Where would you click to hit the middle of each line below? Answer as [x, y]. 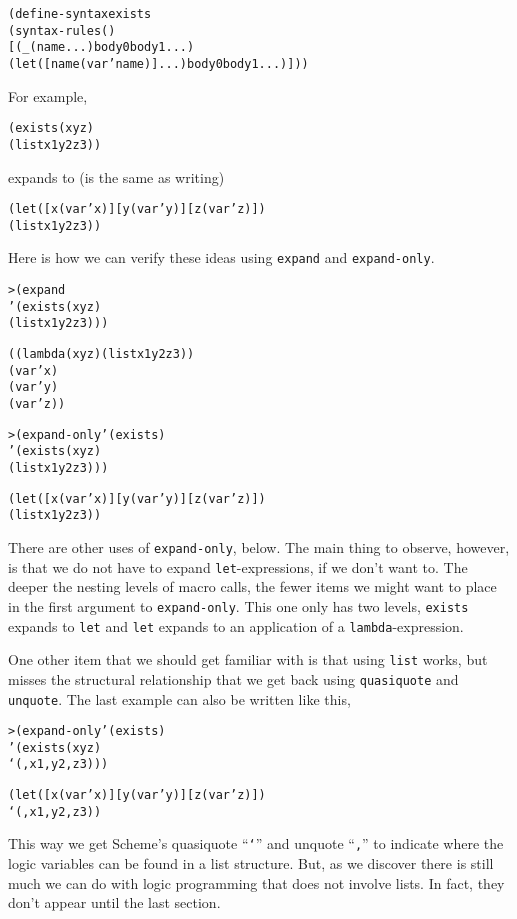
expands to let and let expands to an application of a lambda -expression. [236, 625]
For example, [48, 95]
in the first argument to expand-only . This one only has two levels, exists [238, 605]
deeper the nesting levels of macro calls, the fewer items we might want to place [252, 586]
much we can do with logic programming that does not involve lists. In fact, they [256, 882]
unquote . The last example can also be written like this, [179, 698]
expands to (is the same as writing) [116, 176]
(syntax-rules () [62, 30]
